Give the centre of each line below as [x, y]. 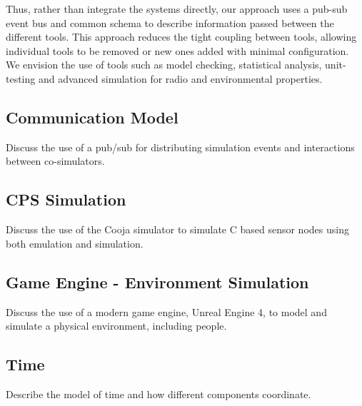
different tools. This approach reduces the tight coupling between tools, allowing [181, 37]
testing [21, 78]
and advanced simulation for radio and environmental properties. [180, 78]
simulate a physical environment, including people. [116, 326]
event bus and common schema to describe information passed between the [170, 22]
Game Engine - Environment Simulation [157, 281]
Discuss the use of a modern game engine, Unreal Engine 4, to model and [166, 311]
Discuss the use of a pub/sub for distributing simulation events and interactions [180, 147]
